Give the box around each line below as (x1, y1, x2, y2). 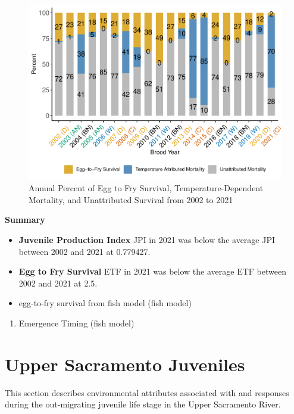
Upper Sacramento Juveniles (5, 351, 245, 376)
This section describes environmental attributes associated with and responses (5, 386, 289, 399)
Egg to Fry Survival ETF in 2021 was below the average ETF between (18, 265, 286, 278)
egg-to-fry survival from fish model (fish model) (18, 297, 192, 309)
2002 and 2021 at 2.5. (18, 276, 98, 289)
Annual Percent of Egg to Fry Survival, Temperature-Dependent (29, 182, 264, 194)
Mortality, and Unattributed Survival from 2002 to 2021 (29, 193, 233, 206)
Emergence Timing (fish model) (18, 316, 135, 329)
